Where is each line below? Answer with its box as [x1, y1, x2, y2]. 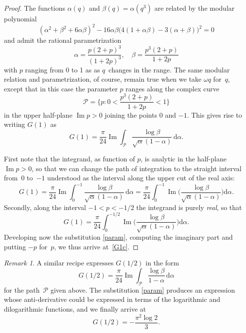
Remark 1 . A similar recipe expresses [4, 258, 114, 268]
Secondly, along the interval [4, 202, 86, 212]
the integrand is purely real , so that [136, 202, 242, 212]
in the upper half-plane [4, 109, 72, 120]
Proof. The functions [4, 3, 66, 13]
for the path [4, 284, 40, 295]
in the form [145, 258, 179, 268]
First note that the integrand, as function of [4, 154, 135, 164]
